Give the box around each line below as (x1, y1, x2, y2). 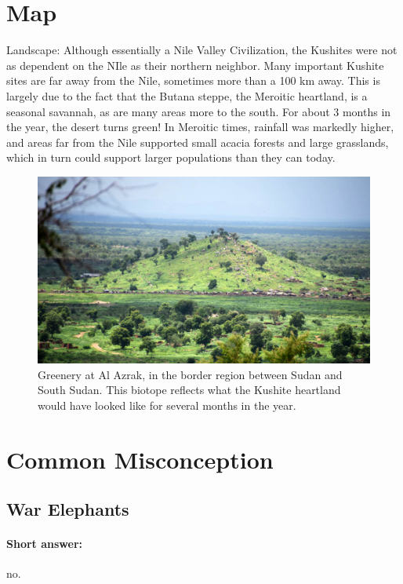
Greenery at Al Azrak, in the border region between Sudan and (38, 366, 343, 382)
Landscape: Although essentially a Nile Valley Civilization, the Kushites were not (6, 42, 398, 58)
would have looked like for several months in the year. (38, 396, 296, 413)
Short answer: (6, 535, 82, 552)
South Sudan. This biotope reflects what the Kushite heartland (38, 381, 341, 398)
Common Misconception (6, 443, 274, 475)
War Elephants (6, 497, 129, 521)
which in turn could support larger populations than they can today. (6, 149, 336, 166)
